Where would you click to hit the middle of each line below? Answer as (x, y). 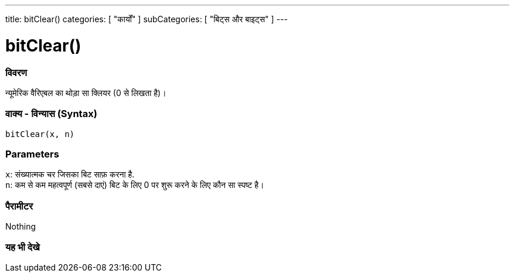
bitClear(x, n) (40, 134)
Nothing (21, 227)
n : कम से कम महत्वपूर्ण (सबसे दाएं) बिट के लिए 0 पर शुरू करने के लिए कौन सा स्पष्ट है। (135, 185)
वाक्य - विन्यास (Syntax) (51, 114)
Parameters (32, 154)
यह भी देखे (23, 247)
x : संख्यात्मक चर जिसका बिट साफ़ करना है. (70, 175)
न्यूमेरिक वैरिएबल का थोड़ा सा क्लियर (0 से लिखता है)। (86, 93)
